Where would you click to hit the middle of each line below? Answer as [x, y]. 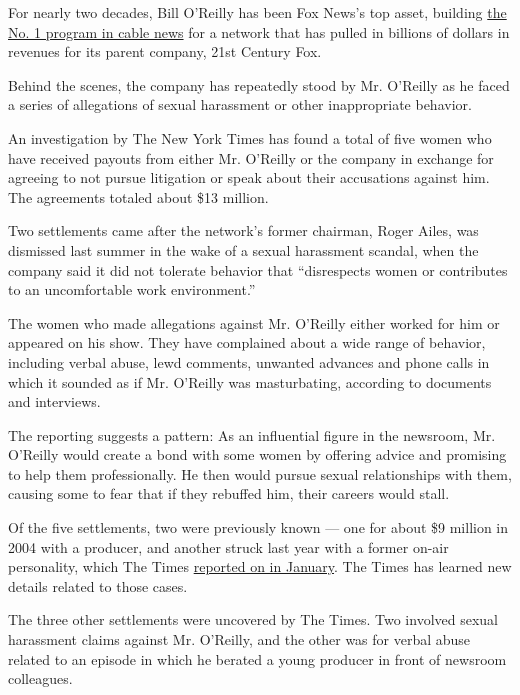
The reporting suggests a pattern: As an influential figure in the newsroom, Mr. [252, 434]
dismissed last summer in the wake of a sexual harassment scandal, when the [243, 249]
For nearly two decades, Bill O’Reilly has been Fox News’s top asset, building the [257, 12]
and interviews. [54, 401]
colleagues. [40, 678]
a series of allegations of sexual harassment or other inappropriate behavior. [240, 104]
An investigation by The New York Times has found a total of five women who [250, 137]
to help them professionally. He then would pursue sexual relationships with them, [260, 473]
